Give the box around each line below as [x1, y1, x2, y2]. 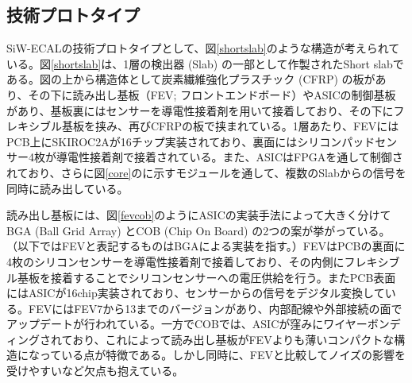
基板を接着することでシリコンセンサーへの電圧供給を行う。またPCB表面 [17, 269, 396, 285]
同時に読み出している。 [6, 180, 129, 196]
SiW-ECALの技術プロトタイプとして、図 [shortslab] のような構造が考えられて [6, 40, 400, 56]
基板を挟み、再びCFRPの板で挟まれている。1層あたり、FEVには [61, 118, 399, 134]
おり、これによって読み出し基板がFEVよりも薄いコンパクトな [72, 331, 395, 347]
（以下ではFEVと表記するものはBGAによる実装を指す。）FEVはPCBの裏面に [6, 238, 406, 254]
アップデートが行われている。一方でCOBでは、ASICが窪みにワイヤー [6, 315, 368, 332]
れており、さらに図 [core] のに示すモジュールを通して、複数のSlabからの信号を [6, 164, 406, 180]
